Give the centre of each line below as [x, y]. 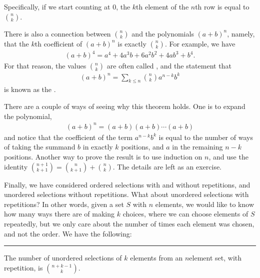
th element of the [162, 6]
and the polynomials [163, 33]
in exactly [98, 147]
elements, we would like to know [204, 204]
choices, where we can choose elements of [185, 214]
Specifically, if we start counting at [57, 6]
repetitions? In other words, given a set [64, 204]
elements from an [156, 258]
